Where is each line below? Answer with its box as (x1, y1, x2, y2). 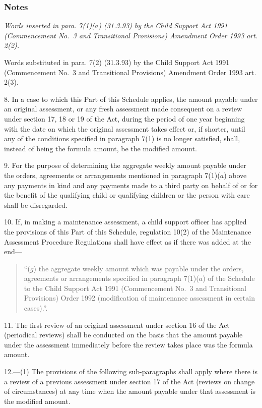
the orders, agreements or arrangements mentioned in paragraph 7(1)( (4, 169, 220, 180)
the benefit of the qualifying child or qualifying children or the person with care (4, 190, 250, 200)
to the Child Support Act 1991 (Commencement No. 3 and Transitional (24, 282, 246, 293)
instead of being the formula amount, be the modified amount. (4, 143, 197, 153)
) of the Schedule (203, 273, 255, 283)
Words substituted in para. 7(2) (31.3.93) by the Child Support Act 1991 (4, 57, 230, 67)
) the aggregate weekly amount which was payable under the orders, (33, 263, 244, 273)
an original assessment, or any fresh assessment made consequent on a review (4, 103, 242, 114)
